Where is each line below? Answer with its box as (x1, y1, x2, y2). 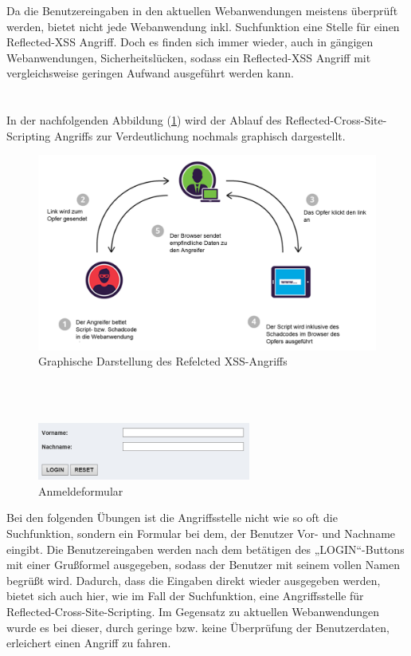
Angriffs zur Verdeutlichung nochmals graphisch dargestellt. (53, 127, 346, 144)
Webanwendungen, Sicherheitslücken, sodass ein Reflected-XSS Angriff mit (6, 49, 371, 65)
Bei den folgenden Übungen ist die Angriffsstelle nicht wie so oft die (6, 509, 338, 526)
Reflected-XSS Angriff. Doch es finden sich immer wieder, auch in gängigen (6, 34, 374, 50)
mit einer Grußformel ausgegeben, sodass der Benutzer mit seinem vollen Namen (6, 556, 400, 573)
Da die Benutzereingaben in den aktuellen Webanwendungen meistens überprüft (6, 2, 398, 18)
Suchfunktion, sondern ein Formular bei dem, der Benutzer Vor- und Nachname (6, 524, 396, 541)
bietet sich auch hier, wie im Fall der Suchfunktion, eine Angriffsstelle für (6, 587, 364, 604)
